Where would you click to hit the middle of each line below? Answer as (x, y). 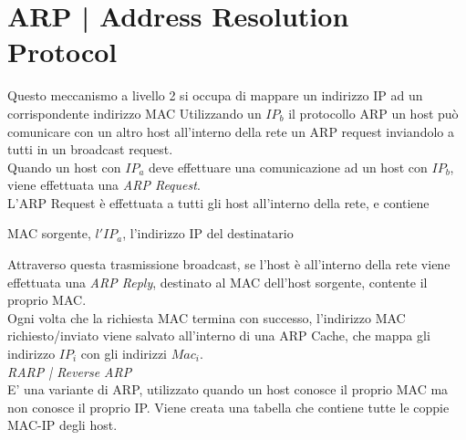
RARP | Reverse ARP (70, 371)
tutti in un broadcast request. (90, 149)
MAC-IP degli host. (62, 425)
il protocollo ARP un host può (373, 113)
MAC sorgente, (49, 233)
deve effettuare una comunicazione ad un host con (288, 167)
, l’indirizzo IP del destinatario (208, 233)
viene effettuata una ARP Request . (104, 185)
